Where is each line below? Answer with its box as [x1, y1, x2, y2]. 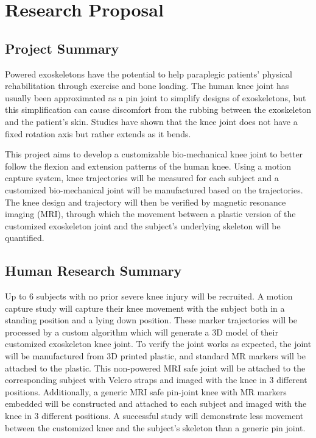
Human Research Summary [5, 261, 182, 280]
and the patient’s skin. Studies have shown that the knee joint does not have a [5, 115, 298, 127]
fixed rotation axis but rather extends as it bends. [5, 127, 191, 140]
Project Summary [5, 38, 119, 57]
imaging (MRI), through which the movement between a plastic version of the [5, 207, 296, 220]
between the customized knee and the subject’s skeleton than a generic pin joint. [5, 421, 306, 434]
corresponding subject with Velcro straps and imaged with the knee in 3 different [5, 373, 307, 386]
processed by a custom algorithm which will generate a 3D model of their [5, 325, 278, 338]
